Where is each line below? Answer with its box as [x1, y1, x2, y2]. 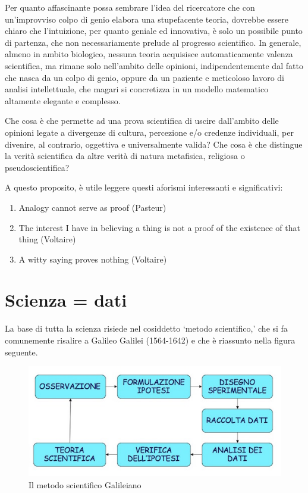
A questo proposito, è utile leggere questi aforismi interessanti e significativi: [5, 181, 283, 194]
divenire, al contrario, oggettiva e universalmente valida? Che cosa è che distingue [5, 138, 303, 150]
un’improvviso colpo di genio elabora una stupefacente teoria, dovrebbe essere [5, 13, 288, 25]
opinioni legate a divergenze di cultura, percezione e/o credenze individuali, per [5, 126, 294, 138]
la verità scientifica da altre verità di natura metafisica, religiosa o [5, 149, 245, 162]
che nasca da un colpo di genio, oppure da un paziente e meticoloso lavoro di [5, 71, 284, 83]
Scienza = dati [5, 288, 127, 312]
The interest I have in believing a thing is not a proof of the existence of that [18, 221, 300, 233]
